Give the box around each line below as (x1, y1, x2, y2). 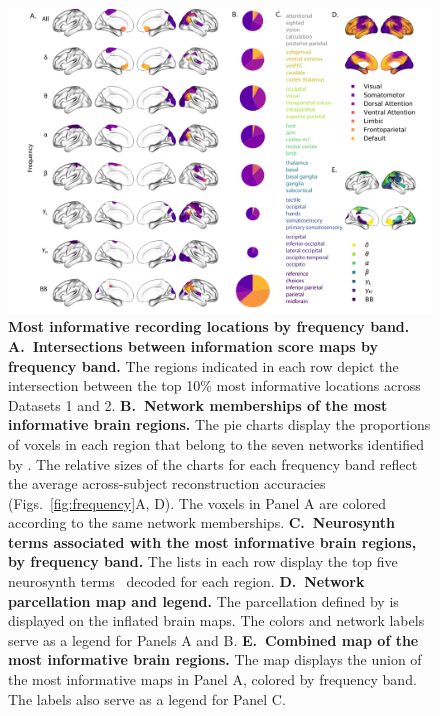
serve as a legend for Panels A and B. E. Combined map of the (8, 629, 419, 650)
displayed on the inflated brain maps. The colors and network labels (8, 610, 425, 631)
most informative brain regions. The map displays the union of (8, 649, 422, 670)
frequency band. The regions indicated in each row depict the (8, 355, 399, 376)
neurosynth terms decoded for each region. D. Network (8, 571, 365, 592)
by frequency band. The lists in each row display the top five (8, 551, 398, 572)
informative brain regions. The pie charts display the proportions (8, 414, 431, 435)
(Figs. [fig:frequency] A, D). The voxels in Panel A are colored (8, 492, 387, 513)
